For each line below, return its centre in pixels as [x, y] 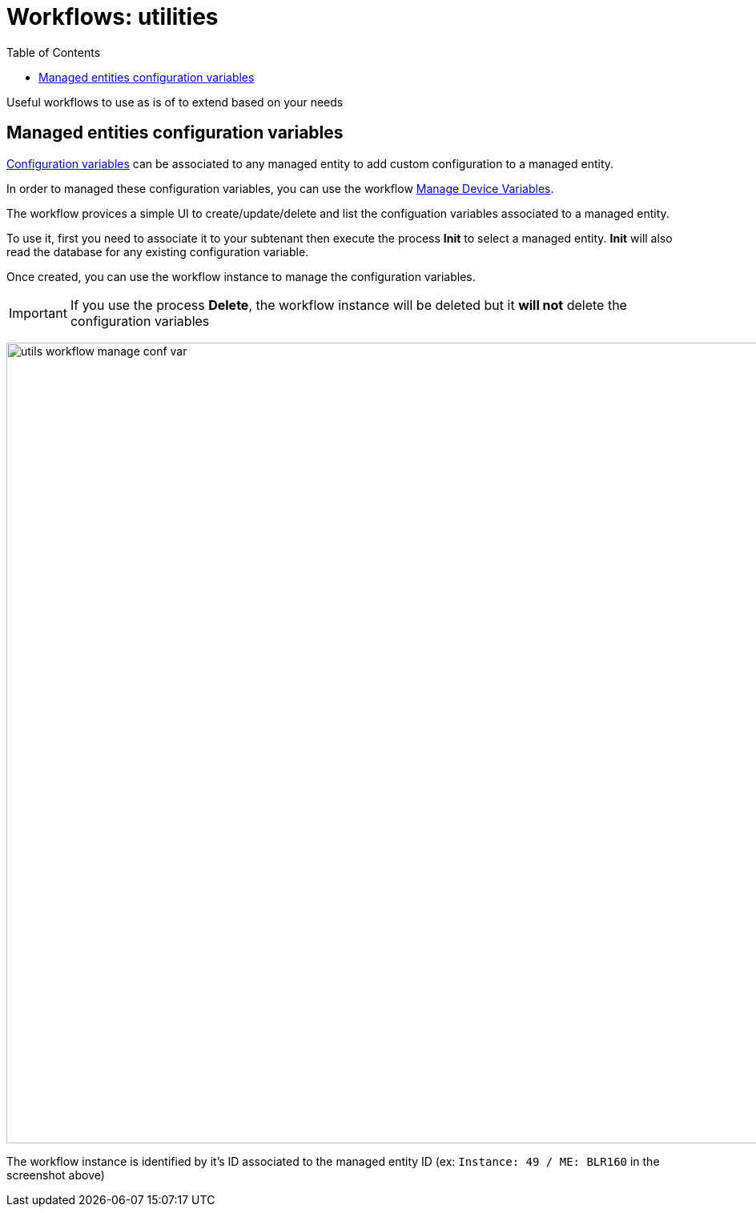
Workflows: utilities [113, 17]
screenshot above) [56, 1175]
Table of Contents [54, 52]
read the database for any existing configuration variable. [158, 251]
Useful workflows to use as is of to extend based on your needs [175, 102]
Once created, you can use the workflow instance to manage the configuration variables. [241, 276]
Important [38, 313]
